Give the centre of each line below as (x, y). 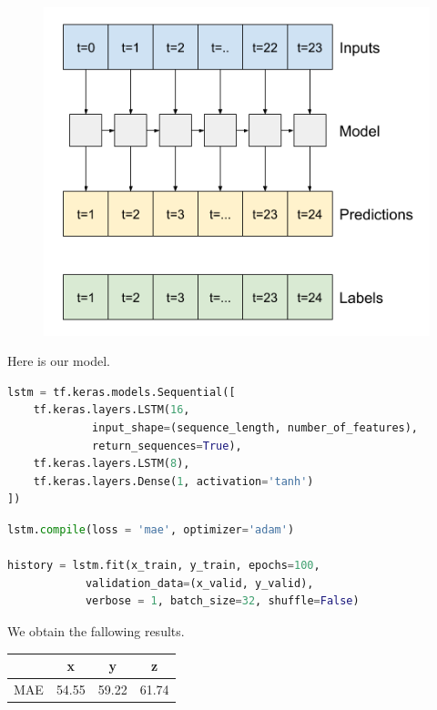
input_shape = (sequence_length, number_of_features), (255, 428)
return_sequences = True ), (167, 446)
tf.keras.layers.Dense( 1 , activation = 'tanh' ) (173, 481)
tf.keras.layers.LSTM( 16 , (112, 410)
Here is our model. (59, 361)
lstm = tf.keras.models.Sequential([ (122, 392)
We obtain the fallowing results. (96, 630)
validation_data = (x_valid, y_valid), (199, 583)
